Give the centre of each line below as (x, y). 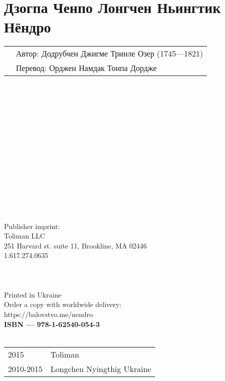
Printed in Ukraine (33, 294)
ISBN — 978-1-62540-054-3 (52, 324)
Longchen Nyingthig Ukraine (101, 368)
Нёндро (28, 27)
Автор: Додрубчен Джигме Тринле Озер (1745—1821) (110, 53)
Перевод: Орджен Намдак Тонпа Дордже (87, 68)
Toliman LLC (25, 236)
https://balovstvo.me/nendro (48, 314)
